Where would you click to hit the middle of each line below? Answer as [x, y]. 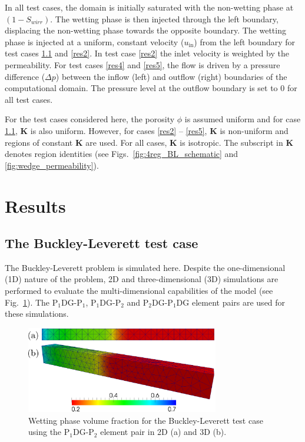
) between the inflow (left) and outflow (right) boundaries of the [171, 76]
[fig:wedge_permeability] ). [52, 165]
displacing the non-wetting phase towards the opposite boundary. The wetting [145, 30]
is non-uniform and [254, 130]
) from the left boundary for [245, 41]
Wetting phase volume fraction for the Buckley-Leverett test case [146, 420]
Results [35, 205]
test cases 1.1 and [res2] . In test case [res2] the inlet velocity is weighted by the [147, 53]
